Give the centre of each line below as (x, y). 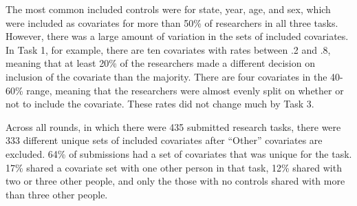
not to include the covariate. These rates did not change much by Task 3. (160, 104)
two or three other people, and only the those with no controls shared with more (175, 181)
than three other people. (57, 194)
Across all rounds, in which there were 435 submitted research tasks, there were (173, 126)
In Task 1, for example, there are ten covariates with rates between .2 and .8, (168, 49)
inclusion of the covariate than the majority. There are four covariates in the (166, 76)
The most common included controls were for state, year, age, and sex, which (168, 9)
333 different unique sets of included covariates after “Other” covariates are (164, 140)
